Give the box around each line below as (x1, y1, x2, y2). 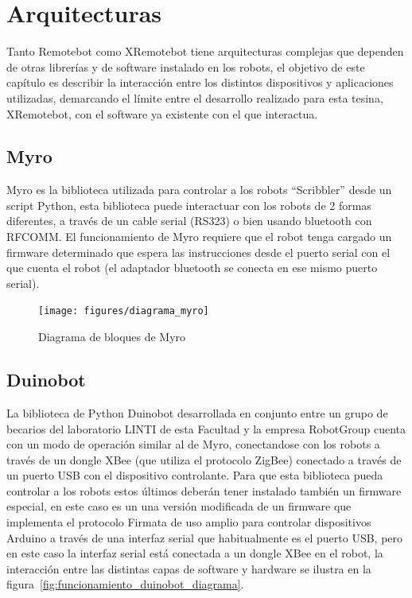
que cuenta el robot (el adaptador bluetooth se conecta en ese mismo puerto (6, 259, 378, 276)
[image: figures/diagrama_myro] (38, 305, 209, 317)
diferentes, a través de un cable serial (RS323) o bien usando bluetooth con (6, 212, 372, 229)
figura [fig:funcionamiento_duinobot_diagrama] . (6, 576, 244, 592)
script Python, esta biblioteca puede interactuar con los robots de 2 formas (6, 196, 371, 213)
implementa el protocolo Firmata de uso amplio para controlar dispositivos (6, 514, 371, 530)
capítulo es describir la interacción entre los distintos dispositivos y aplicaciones (6, 74, 394, 91)
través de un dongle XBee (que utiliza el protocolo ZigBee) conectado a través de (6, 451, 402, 468)
